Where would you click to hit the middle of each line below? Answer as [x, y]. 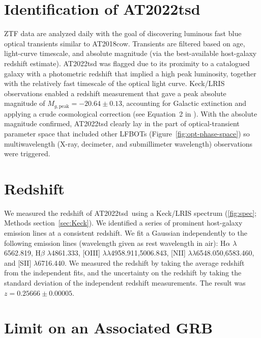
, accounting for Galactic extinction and [184, 103]
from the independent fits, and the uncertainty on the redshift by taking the [123, 273]
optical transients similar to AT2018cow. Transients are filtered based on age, [125, 43]
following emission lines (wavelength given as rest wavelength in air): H [115, 243]
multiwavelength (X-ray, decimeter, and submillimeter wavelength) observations [128, 143]
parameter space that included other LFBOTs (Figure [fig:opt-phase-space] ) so [127, 133]
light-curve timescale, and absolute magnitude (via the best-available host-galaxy [130, 53]
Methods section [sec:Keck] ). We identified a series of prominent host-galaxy [123, 223]
